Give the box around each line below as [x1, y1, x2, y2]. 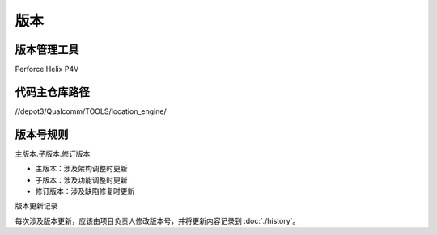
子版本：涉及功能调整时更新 [35, 174, 128, 185]
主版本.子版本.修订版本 [15, 149, 91, 158]
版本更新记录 [15, 201, 58, 211]
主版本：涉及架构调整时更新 [35, 164, 128, 174]
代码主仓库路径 [15, 85, 90, 99]
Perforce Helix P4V [15, 65, 79, 74]
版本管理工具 [15, 43, 79, 57]
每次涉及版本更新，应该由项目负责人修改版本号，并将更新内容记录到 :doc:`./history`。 [15, 216, 300, 225]
